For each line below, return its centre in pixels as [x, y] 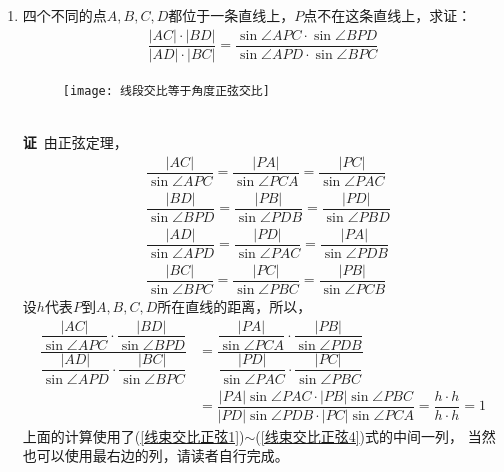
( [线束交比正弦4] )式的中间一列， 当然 [375, 435]
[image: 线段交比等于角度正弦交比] [166, 90]
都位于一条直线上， [231, 15]
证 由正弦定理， [75, 141]
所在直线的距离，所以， [234, 305]
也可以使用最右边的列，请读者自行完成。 [155, 455]
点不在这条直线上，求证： [387, 15]
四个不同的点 [64, 15]
